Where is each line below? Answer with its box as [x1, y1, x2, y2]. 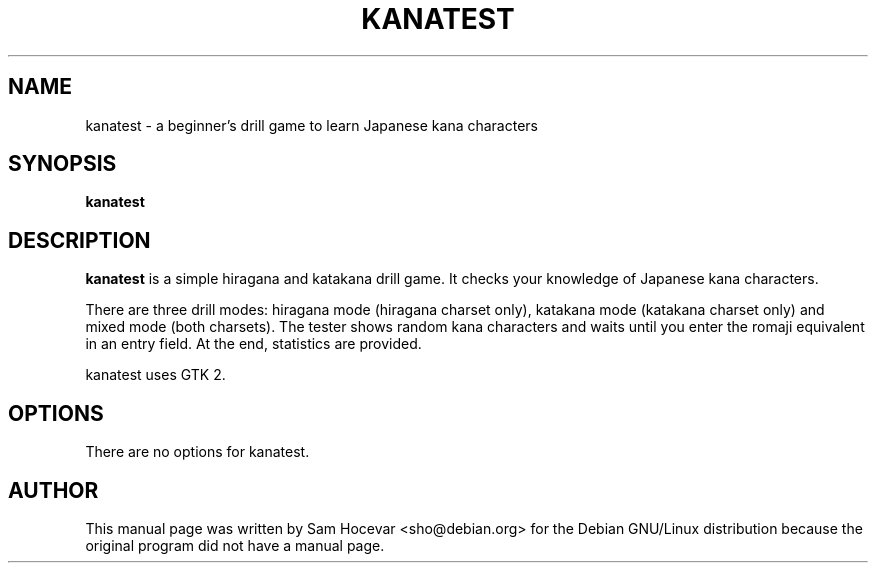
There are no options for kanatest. [85, 443, 310, 461]
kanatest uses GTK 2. [85, 366, 226, 384]
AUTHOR [8, 477, 99, 503]
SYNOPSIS [8, 151, 117, 177]
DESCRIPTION [8, 227, 151, 253]
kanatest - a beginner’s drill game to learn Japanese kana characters [85, 116, 538, 134]
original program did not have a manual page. [85, 536, 385, 554]
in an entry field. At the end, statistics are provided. [85, 335, 422, 353]
